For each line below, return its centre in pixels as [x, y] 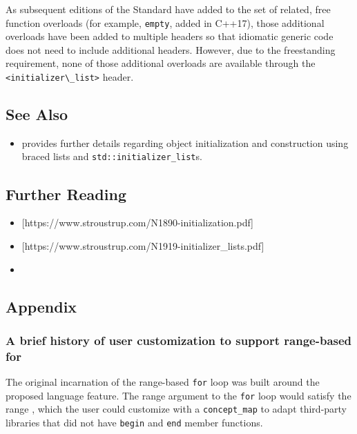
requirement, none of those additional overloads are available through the [161, 63]
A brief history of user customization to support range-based [179, 340]
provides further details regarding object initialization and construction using [185, 142]
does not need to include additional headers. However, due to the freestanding [171, 49]
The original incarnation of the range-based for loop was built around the [163, 382]
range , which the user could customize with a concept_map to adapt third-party [176, 409]
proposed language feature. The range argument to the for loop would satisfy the [178, 395]
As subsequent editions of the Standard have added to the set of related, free [168, 9]
